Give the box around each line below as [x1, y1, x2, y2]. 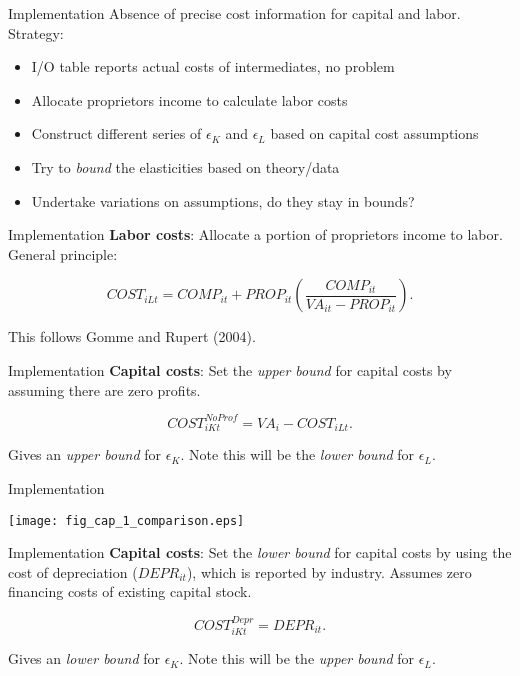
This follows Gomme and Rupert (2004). [8, 326, 256, 347]
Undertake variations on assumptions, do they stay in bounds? [31, 190, 415, 211]
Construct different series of [31, 123, 202, 144]
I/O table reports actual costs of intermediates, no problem [31, 56, 395, 77]
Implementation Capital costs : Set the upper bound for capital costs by [8, 359, 452, 380]
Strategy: [8, 22, 64, 43]
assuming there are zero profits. [8, 379, 201, 400]
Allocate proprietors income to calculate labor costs [31, 89, 348, 110]
